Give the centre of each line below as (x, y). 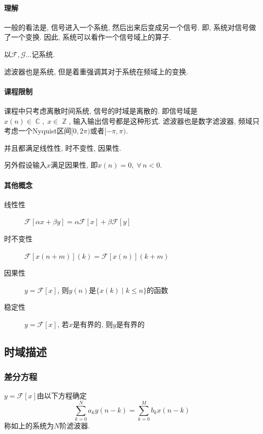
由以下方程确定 (62, 396)
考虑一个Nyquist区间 (38, 131)
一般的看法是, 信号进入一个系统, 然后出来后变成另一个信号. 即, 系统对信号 (127, 27)
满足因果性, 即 (74, 165)
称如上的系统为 (29, 426)
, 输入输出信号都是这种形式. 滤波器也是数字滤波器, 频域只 (164, 120)
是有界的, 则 (93, 324)
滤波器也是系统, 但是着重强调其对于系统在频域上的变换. (96, 71)
